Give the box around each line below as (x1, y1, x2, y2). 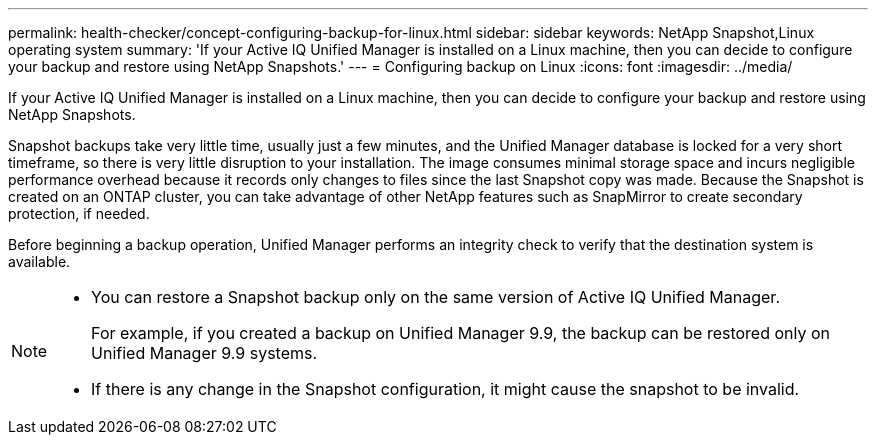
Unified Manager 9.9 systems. (91, 343, 318, 363)
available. (8, 253, 71, 270)
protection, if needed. (8, 205, 150, 222)
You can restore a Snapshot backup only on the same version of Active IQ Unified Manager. (91, 287, 780, 307)
